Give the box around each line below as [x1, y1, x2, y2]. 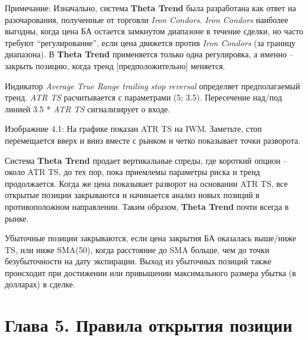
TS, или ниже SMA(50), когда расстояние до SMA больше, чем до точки [5, 243, 269, 255]
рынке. [5, 212, 29, 224]
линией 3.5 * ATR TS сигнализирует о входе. [5, 102, 171, 115]
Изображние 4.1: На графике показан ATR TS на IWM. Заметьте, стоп [5, 122, 262, 135]
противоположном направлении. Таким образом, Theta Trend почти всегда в [5, 200, 289, 212]
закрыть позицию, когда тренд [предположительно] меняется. [5, 59, 225, 72]
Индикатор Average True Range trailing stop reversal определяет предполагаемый [5, 79, 300, 92]
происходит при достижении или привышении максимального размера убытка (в [5, 266, 296, 279]
